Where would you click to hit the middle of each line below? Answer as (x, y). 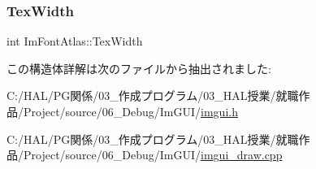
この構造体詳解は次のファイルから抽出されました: (139, 68)
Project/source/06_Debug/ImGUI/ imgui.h (130, 111)
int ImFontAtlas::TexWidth (75, 41)
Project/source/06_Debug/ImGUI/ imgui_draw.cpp (153, 155)
